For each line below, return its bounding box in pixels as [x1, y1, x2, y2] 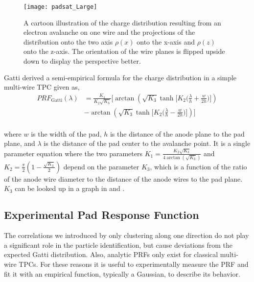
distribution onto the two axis [23, 36, 113, 47]
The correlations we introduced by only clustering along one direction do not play [4, 230, 249, 240]
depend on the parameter [63, 161, 139, 171]
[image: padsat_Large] [23, 3, 97, 10]
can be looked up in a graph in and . [15, 183, 125, 193]
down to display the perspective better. [23, 56, 141, 66]
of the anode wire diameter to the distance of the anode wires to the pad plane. [4, 173, 243, 184]
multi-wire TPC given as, [4, 82, 80, 92]
